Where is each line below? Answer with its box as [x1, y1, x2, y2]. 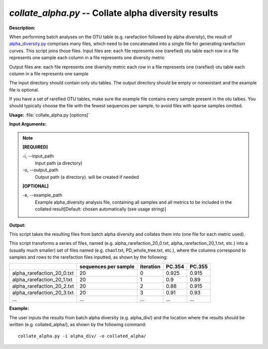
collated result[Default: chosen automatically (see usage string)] [35, 206, 166, 212]
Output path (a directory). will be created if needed [35, 174, 139, 180]
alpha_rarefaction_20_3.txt [12, 289, 74, 296]
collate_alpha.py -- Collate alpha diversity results [9, 7, 218, 18]
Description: [9, 25, 36, 31]
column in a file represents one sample [9, 70, 89, 76]
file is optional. [9, 87, 39, 93]
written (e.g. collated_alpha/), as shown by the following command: [9, 322, 146, 328]
